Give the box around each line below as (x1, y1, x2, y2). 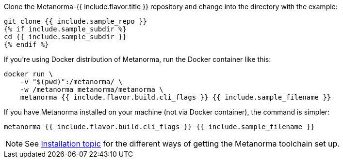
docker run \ (4, 70, 53, 78)
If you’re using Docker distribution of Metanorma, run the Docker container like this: (4, 55, 271, 63)
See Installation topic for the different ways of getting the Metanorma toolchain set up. (25, 139, 340, 148)
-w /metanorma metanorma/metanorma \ (20, 86, 163, 93)
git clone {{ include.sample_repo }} (4, 17, 147, 25)
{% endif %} (4, 41, 49, 48)
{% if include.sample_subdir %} (4, 25, 127, 33)
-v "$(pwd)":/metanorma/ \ (20, 78, 123, 86)
